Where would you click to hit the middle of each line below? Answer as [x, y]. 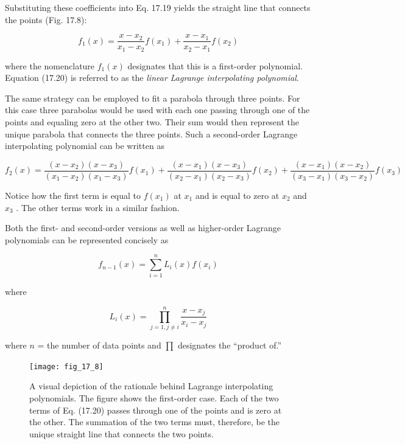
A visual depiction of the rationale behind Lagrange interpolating [151, 386]
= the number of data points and [99, 345]
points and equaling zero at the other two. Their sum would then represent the [152, 122]
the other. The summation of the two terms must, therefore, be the [155, 422]
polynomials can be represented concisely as [87, 239]
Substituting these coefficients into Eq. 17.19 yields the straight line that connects [158, 7]
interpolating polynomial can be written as [85, 146]
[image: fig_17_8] [66, 366]
